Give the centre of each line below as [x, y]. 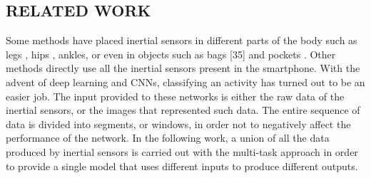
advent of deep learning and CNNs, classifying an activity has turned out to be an [185, 82]
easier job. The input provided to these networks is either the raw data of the [175, 96]
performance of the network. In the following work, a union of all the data [168, 138]
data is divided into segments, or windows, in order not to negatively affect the [178, 124]
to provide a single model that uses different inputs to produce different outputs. [182, 166]
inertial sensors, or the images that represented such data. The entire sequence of [183, 110]
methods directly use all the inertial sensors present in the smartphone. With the [183, 68]
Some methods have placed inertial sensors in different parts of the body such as [182, 40]
